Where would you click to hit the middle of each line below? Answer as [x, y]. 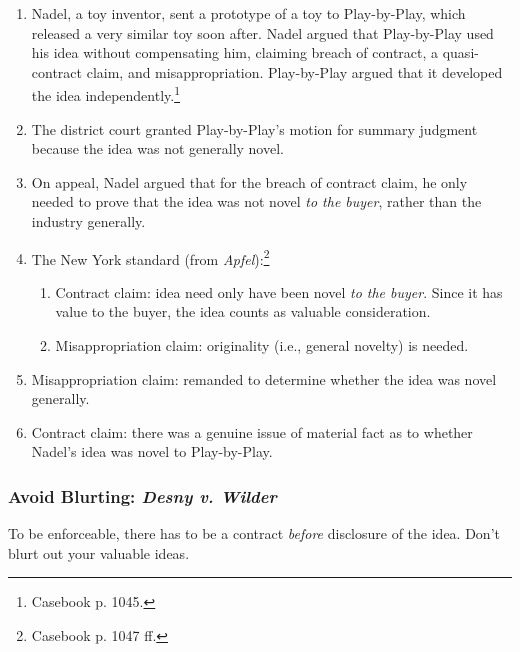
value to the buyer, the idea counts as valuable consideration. [243, 311]
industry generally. [88, 221]
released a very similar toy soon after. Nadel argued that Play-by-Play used [262, 32]
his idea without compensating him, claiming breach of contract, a [235, 52]
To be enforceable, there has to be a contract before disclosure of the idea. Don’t [254, 533]
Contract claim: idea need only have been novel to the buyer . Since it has [279, 291]
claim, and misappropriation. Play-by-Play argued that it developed [294, 71]
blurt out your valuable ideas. [99, 552]
